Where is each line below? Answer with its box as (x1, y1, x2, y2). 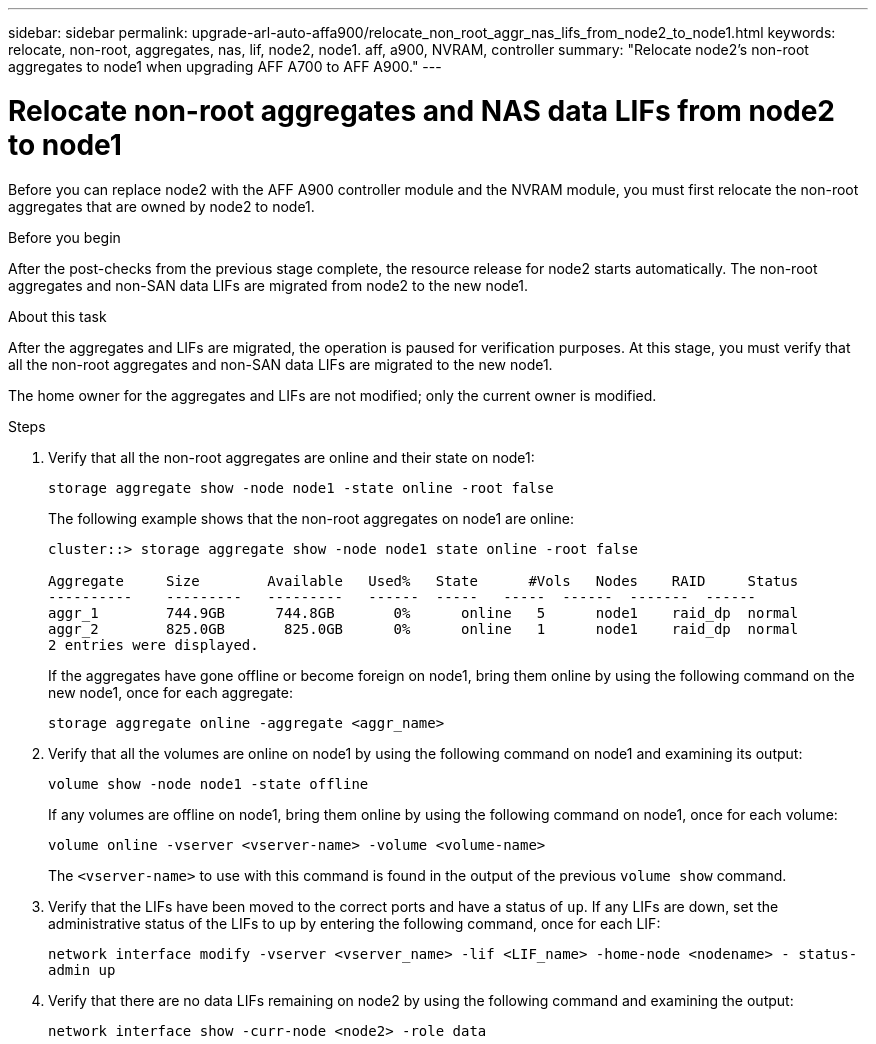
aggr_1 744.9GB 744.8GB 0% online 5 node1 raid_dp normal (48, 604, 799, 621)
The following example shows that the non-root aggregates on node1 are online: (48, 509, 575, 527)
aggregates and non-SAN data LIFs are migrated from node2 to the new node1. (8, 276, 529, 294)
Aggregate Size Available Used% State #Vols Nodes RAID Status (48, 572, 799, 589)
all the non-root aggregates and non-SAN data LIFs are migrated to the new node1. (8, 355, 553, 373)
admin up (48, 961, 116, 978)
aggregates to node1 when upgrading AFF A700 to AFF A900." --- (8, 58, 442, 75)
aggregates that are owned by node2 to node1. (8, 197, 315, 215)
